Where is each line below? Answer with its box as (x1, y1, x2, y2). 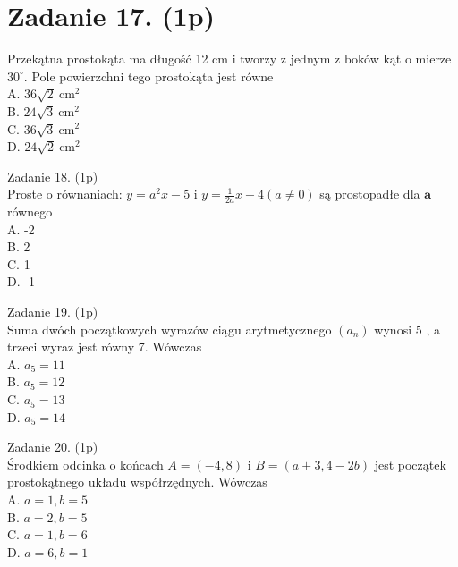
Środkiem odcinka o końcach (7, 454, 164, 473)
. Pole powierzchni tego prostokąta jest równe (23, 66, 274, 85)
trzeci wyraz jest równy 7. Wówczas (7, 337, 202, 356)
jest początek (374, 454, 446, 473)
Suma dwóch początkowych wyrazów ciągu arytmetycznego (7, 319, 332, 338)
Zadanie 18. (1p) (7, 166, 98, 185)
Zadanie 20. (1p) (7, 437, 98, 456)
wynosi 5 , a (374, 319, 440, 338)
